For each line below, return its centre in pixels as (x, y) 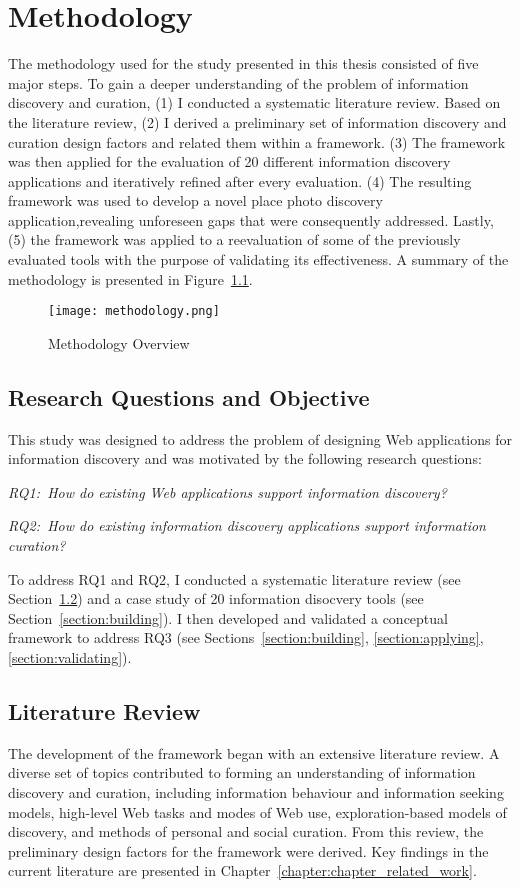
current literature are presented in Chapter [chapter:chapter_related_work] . (242, 870)
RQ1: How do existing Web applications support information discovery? (227, 491)
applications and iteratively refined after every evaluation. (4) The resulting (240, 180)
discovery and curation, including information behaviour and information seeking (256, 792)
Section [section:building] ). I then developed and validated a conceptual (228, 617)
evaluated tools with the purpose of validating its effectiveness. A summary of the (258, 259)
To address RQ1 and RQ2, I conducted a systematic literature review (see (234, 578)
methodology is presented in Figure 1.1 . (130, 278)
